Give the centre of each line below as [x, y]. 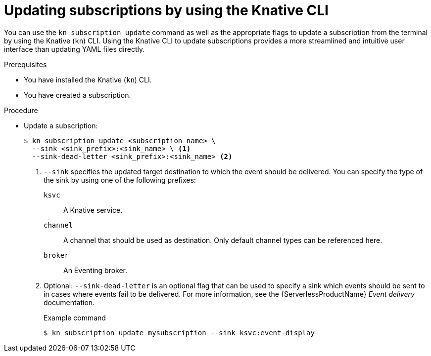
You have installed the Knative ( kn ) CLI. [88, 79]
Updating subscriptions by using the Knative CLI [166, 10]
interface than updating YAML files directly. [74, 49]
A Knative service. [93, 210]
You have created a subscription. [77, 95]
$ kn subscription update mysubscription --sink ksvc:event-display [179, 333]
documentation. [69, 302]
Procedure [21, 110]
